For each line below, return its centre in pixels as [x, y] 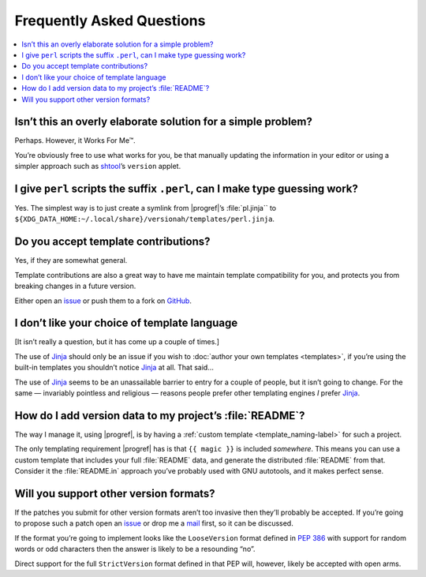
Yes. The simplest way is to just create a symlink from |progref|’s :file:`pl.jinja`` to [145, 208]
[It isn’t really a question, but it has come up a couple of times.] [117, 342]
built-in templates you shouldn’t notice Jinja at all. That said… [114, 368]
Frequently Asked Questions [110, 21]
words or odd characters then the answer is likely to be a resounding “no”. [135, 549]
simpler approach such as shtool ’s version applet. [98, 167]
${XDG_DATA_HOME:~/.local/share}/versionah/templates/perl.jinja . [145, 219]
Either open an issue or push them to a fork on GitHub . [103, 301]
